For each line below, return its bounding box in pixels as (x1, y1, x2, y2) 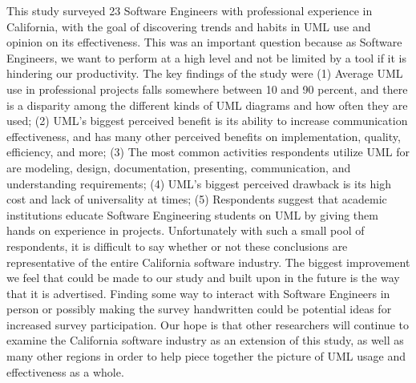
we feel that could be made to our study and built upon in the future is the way (6, 269, 400, 286)
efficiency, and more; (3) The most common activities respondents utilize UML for (6, 143, 410, 160)
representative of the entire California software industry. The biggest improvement (6, 253, 410, 270)
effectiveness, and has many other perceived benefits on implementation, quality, (6, 127, 401, 144)
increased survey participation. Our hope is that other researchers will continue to (6, 316, 409, 333)
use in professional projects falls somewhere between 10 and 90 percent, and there (6, 80, 408, 97)
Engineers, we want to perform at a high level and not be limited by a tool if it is (6, 49, 407, 66)
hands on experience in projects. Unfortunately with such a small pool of (6, 222, 365, 239)
